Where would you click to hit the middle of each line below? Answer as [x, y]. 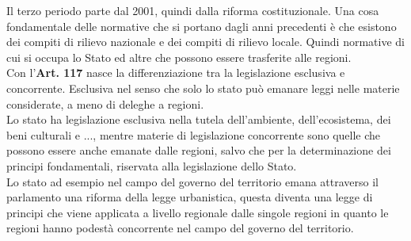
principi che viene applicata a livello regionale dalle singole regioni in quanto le [198, 212]
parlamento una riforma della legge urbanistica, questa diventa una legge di [190, 197]
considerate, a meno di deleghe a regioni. [105, 103]
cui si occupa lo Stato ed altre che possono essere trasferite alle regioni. [179, 57]
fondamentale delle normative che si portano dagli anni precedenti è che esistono [202, 26]
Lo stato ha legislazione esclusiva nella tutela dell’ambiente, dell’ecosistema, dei [199, 119]
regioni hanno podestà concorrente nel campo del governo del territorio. [180, 228]
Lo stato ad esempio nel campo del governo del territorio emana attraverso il [193, 181]
